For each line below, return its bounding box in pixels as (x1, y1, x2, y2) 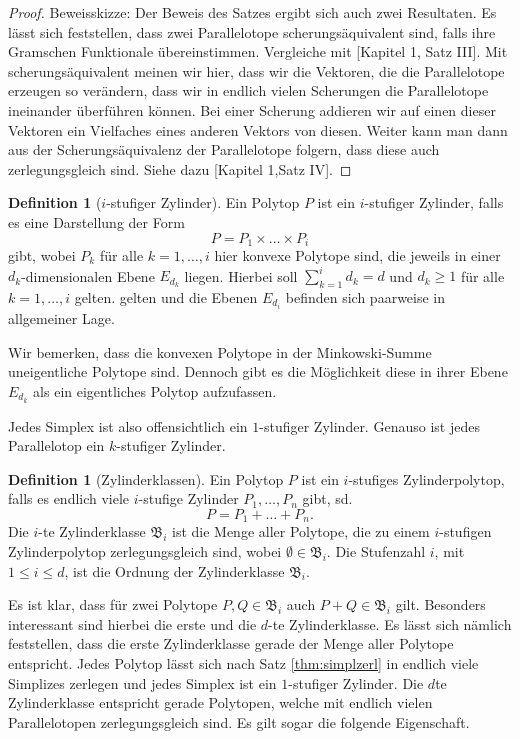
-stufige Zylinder (138, 488, 239, 509)
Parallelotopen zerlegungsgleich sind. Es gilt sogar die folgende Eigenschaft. (8, 711, 470, 732)
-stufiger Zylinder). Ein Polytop (106, 192, 300, 213)
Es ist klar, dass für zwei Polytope (8, 594, 218, 615)
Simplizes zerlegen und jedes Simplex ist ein (8, 672, 277, 693)
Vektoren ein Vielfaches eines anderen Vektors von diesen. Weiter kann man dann (8, 119, 508, 140)
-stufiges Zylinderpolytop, (348, 468, 505, 489)
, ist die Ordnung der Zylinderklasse (64, 560, 285, 581)
